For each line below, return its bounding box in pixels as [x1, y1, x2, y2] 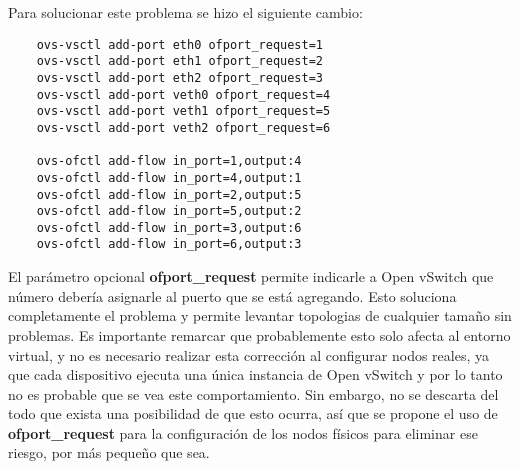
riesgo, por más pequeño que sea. [8, 442, 210, 463]
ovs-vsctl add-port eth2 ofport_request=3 [36, 70, 323, 85]
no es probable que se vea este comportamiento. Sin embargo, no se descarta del [8, 383, 499, 404]
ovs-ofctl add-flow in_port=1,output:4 [36, 154, 302, 169]
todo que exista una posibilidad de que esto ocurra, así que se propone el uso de [8, 403, 498, 424]
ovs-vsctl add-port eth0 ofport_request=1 [36, 37, 323, 52]
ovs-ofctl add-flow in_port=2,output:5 [36, 187, 302, 202]
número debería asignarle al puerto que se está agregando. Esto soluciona [8, 285, 457, 306]
